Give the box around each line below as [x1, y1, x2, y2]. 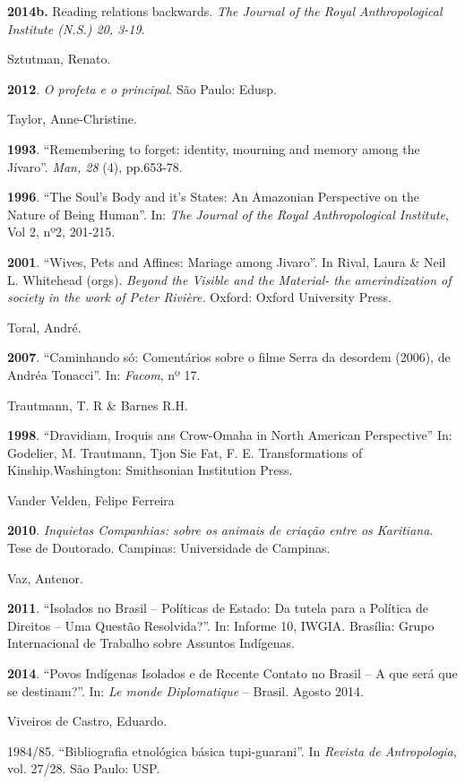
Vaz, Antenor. [7, 568, 83, 587]
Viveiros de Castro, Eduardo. [7, 711, 168, 730]
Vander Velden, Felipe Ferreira [7, 490, 175, 509]
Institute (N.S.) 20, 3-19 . [7, 19, 145, 38]
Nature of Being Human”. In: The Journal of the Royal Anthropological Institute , [7, 204, 449, 223]
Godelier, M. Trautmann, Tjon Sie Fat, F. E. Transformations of [7, 443, 363, 461]
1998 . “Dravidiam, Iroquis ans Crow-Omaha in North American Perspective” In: [7, 426, 452, 444]
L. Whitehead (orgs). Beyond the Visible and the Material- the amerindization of [7, 270, 452, 289]
